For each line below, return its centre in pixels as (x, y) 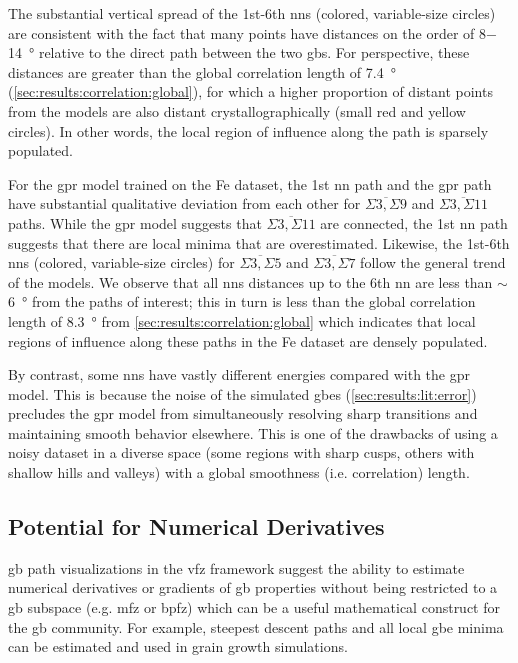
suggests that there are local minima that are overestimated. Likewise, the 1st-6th (259, 242)
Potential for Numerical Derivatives (196, 526)
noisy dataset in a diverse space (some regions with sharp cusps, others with (241, 452)
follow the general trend (433, 262)
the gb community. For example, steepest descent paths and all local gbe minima (256, 626)
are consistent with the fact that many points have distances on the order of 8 (247, 32)
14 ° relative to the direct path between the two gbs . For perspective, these (239, 52)
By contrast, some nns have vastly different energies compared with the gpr (239, 374)
